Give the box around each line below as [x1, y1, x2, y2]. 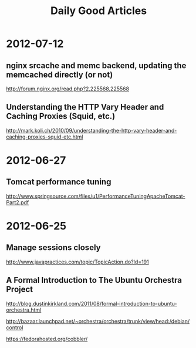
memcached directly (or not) [6, 69, 113, 80]
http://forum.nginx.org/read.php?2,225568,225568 [6, 85, 130, 92]
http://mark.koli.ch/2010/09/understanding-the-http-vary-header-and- [6, 127, 177, 134]
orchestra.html [6, 306, 42, 313]
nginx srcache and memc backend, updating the [6, 60, 187, 70]
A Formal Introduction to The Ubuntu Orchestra [6, 275, 183, 285]
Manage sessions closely [6, 242, 101, 253]
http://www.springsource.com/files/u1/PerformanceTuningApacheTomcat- [6, 192, 186, 200]
